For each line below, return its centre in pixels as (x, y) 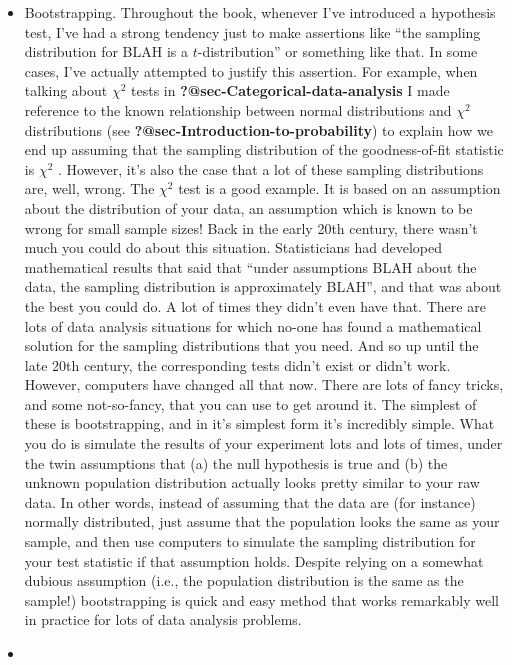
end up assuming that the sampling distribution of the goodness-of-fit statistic (264, 149)
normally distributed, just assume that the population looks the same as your (262, 521)
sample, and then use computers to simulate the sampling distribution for (250, 541)
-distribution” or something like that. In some (337, 51)
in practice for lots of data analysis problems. (163, 619)
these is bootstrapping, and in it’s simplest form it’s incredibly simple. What (259, 423)
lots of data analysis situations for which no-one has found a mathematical (253, 325)
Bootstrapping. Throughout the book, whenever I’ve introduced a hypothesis (260, 12)
